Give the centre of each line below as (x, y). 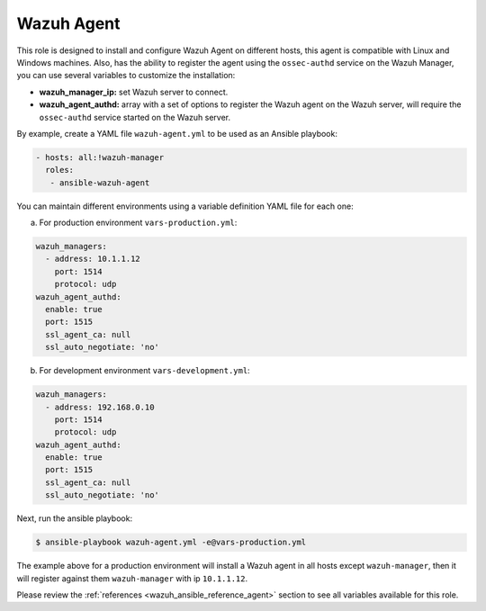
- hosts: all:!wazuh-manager (100, 157)
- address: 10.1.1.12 (93, 259)
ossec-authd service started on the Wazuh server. (135, 117)
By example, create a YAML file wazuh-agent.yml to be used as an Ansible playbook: (177, 133)
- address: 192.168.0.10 (100, 407)
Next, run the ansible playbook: (75, 518)
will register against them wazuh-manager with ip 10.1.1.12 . (132, 578)
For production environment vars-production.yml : (138, 223)
